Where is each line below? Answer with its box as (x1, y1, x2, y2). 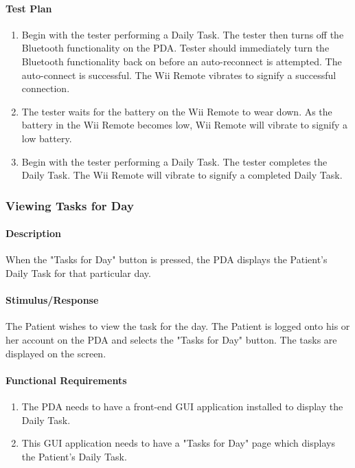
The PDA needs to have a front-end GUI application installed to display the (21, 399, 343, 413)
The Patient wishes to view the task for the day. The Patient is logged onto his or (5, 319, 350, 333)
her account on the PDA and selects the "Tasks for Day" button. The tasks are (5, 332, 337, 346)
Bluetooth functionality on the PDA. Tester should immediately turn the (21, 41, 330, 55)
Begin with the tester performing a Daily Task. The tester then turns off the (21, 27, 344, 41)
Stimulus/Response (5, 293, 99, 307)
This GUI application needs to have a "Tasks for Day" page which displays (21, 436, 335, 450)
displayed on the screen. (5, 346, 106, 360)
